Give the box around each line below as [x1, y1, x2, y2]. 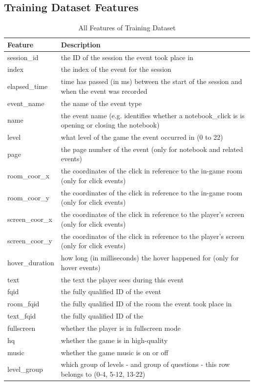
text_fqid [7, 311, 36, 321]
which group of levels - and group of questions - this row [61, 359, 230, 369]
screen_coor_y [7, 235, 52, 246]
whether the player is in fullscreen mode [61, 322, 181, 333]
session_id [7, 52, 39, 62]
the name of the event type [61, 98, 142, 108]
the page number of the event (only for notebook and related [61, 144, 243, 154]
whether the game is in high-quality [61, 335, 168, 345]
